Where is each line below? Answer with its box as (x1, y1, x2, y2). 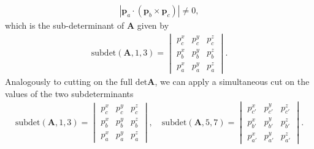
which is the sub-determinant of (5, 19, 124, 32)
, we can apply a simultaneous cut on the (155, 74, 310, 87)
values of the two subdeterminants (5, 87, 134, 100)
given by (137, 19, 169, 32)
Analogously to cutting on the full (5, 74, 133, 87)
